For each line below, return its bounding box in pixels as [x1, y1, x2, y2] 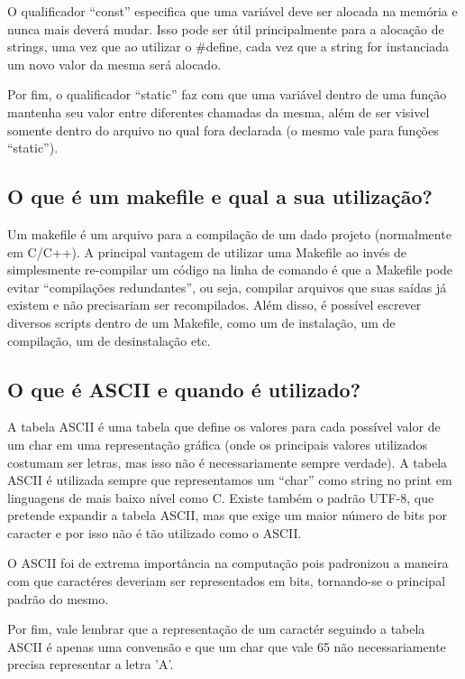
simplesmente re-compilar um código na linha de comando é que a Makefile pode [7, 260, 453, 279]
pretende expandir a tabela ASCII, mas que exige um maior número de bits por [7, 506, 448, 525]
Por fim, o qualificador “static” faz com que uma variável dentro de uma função [7, 85, 447, 104]
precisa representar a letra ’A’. [7, 655, 174, 674]
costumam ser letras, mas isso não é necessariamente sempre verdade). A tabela [7, 452, 448, 471]
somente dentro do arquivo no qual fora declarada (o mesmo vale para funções [7, 120, 439, 139]
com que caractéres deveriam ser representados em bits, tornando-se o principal [7, 572, 446, 591]
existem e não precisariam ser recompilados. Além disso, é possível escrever [7, 295, 422, 314]
